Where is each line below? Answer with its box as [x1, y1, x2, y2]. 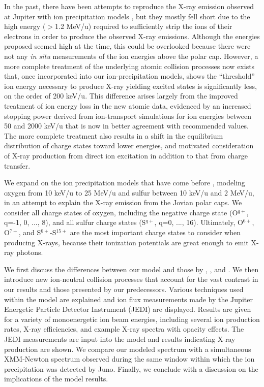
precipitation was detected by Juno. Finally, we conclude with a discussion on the [4, 363, 258, 374]
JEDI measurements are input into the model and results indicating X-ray [4, 334, 236, 344]
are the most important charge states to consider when [70, 227, 241, 238]
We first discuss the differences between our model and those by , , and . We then [4, 264, 259, 274]
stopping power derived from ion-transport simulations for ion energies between [4, 110, 252, 121]
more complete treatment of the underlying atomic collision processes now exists [4, 60, 255, 71]
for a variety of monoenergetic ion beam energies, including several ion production [4, 313, 260, 324]
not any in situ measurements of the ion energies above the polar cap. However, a [4, 50, 258, 61]
